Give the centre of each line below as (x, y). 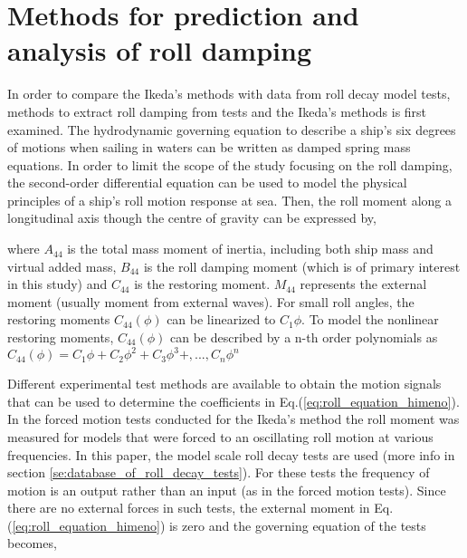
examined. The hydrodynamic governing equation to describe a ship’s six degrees (232, 129)
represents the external (363, 284)
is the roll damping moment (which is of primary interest (302, 266)
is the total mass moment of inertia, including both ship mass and (250, 249)
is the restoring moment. (202, 284)
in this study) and (57, 284)
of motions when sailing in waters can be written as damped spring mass (209, 147)
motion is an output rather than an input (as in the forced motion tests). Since (227, 490)
